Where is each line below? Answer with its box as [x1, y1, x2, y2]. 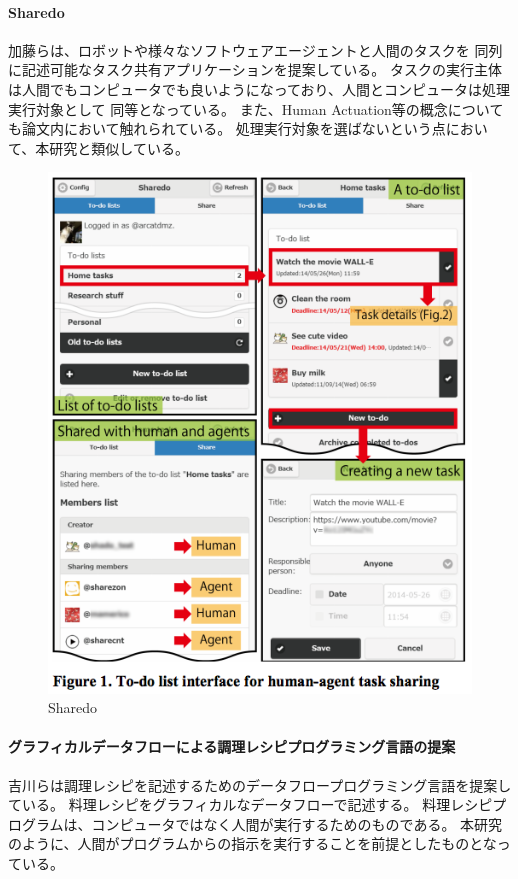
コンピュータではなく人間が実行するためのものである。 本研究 [91, 813, 503, 834]
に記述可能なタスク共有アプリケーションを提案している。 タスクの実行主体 [8, 59, 502, 80]
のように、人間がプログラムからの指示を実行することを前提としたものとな [8, 833, 497, 854]
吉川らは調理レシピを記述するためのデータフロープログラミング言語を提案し [8, 774, 512, 795]
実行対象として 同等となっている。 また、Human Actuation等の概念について [8, 98, 504, 119]
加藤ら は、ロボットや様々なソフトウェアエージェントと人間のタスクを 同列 [8, 39, 503, 60]
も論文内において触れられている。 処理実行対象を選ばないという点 [8, 118, 446, 139]
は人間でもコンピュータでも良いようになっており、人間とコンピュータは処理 [8, 78, 511, 99]
